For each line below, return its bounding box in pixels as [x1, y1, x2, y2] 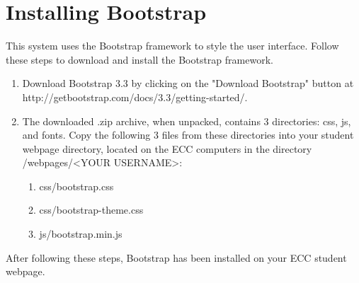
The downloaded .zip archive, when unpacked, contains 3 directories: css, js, [22, 113, 351, 128]
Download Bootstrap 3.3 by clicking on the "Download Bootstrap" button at [22, 76, 354, 91]
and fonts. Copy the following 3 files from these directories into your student [22, 127, 354, 142]
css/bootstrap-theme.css [39, 202, 144, 217]
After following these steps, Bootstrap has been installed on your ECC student [6, 250, 347, 265]
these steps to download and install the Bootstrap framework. [6, 52, 273, 67]
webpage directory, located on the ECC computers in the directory [22, 141, 312, 156]
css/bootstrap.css [39, 178, 114, 193]
